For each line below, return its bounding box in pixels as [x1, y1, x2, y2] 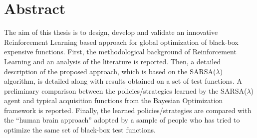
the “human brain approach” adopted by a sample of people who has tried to [4, 115, 240, 125]
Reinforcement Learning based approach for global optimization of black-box [4, 36, 239, 47]
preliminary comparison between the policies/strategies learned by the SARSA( [4, 85, 247, 96]
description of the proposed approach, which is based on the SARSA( [4, 66, 216, 76]
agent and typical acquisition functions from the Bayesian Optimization [4, 95, 223, 106]
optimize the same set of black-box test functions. [4, 125, 156, 135]
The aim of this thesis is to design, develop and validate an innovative [4, 27, 218, 37]
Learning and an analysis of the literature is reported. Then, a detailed [4, 56, 221, 66]
